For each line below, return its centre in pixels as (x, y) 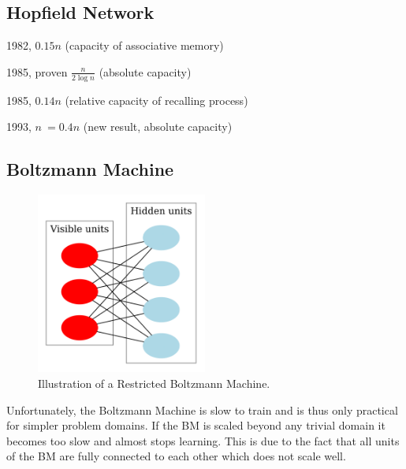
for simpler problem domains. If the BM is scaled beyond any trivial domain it (196, 425)
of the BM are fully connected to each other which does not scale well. (176, 456)
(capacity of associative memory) (144, 45)
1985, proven (37, 71)
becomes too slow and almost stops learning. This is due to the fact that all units (203, 440)
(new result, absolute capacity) (158, 127)
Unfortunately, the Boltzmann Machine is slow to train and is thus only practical (202, 409)
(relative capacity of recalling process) (156, 100)
